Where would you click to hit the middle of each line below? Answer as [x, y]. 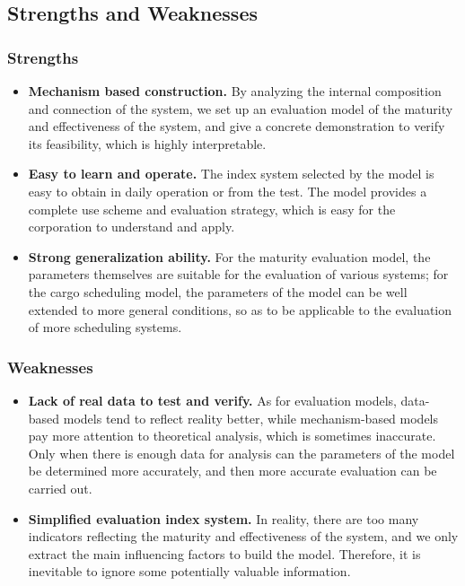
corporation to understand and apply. [132, 227]
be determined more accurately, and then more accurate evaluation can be [232, 471]
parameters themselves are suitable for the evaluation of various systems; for [238, 274]
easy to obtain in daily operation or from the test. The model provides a [228, 191]
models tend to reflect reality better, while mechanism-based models [251, 418]
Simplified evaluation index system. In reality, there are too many [224, 518]
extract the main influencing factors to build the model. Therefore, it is [224, 553]
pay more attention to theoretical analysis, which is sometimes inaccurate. [232, 436]
